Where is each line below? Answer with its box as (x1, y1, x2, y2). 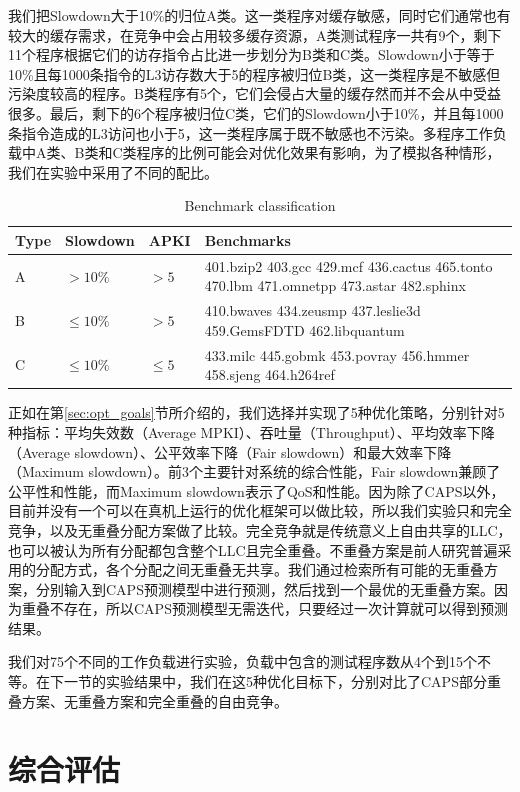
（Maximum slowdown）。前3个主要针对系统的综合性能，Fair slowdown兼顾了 (8, 461, 501, 482)
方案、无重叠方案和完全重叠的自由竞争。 (21, 690, 288, 711)
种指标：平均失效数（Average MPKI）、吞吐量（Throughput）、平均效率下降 (8, 421, 495, 442)
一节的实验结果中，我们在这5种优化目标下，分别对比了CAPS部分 (63, 671, 487, 692)
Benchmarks (204, 229, 291, 250)
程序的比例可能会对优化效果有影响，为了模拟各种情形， (136, 142, 501, 163)
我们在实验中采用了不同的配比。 (8, 161, 218, 182)
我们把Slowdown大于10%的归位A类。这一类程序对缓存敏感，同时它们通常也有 (8, 5, 511, 25)
